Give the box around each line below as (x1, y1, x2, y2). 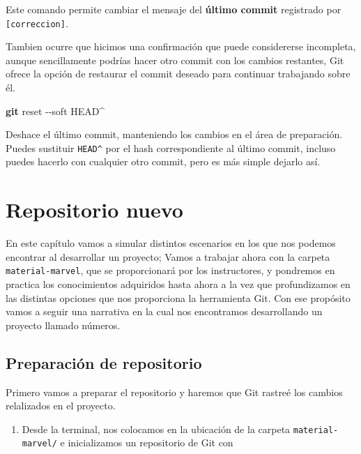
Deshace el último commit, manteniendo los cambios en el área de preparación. (6, 127, 343, 142)
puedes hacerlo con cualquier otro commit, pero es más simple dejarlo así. (6, 154, 321, 169)
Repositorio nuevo (6, 195, 183, 224)
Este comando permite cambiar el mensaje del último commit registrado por (6, 2, 341, 16)
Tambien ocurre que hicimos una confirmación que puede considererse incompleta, (6, 39, 356, 54)
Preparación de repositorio (6, 351, 202, 373)
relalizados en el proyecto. (6, 398, 116, 413)
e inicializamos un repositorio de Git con (60, 435, 233, 450)
